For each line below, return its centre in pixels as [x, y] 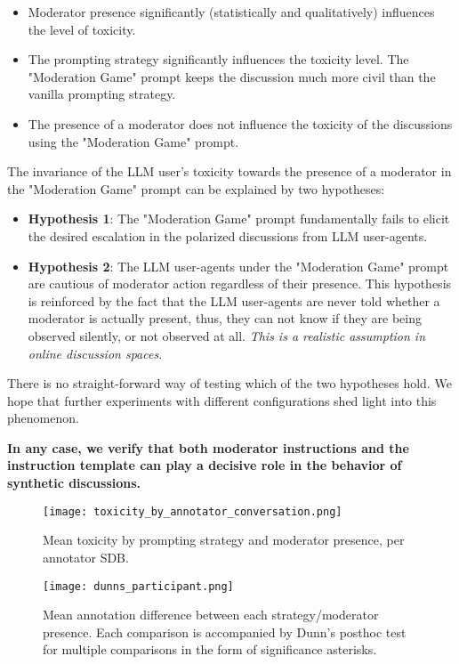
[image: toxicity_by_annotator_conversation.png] [193, 511]
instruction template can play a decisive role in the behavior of [205, 465]
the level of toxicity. [82, 29]
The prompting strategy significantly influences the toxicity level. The [218, 59]
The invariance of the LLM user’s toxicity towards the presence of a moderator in [229, 171]
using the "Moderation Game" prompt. [133, 141]
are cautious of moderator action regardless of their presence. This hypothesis [240, 283]
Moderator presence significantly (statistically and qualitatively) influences [231, 12]
